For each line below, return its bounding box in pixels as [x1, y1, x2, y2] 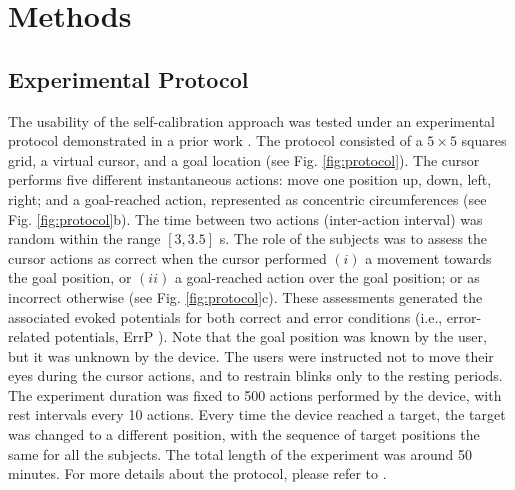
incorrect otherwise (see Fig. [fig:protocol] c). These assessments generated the [8, 286, 483, 307]
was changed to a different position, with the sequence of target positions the [8, 424, 480, 445]
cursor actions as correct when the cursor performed [8, 247, 327, 268]
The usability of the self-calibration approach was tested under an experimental [8, 110, 495, 131]
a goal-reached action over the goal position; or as [174, 267, 480, 288]
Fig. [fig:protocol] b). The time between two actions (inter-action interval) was [8, 208, 483, 229]
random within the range [8, 228, 161, 249]
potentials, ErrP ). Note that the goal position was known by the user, [54, 326, 487, 347]
